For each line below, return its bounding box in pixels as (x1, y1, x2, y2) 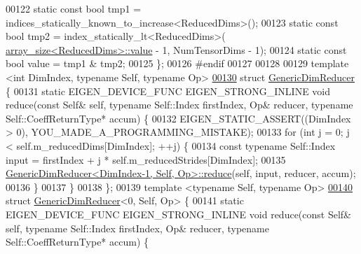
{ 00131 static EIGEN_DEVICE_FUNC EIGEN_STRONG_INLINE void (6, 83, 331, 98)
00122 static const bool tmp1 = (6, 1, 142, 15)
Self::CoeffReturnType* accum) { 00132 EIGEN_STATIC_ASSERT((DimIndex (6, 111, 351, 125)
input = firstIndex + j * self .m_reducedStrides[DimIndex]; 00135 (6, 152, 286, 167)
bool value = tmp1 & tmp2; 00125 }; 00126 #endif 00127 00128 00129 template (6, 56, 349, 71)
